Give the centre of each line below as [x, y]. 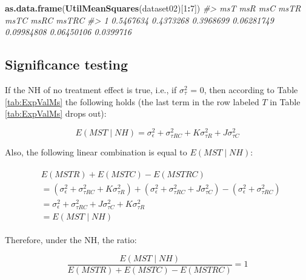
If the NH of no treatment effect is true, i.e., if [91, 89]
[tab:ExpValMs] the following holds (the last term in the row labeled [132, 101]
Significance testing [67, 64]
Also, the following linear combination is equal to [96, 152]
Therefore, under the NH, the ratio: [71, 239]
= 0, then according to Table [244, 89]
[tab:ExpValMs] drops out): [56, 113]
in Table [285, 101]
